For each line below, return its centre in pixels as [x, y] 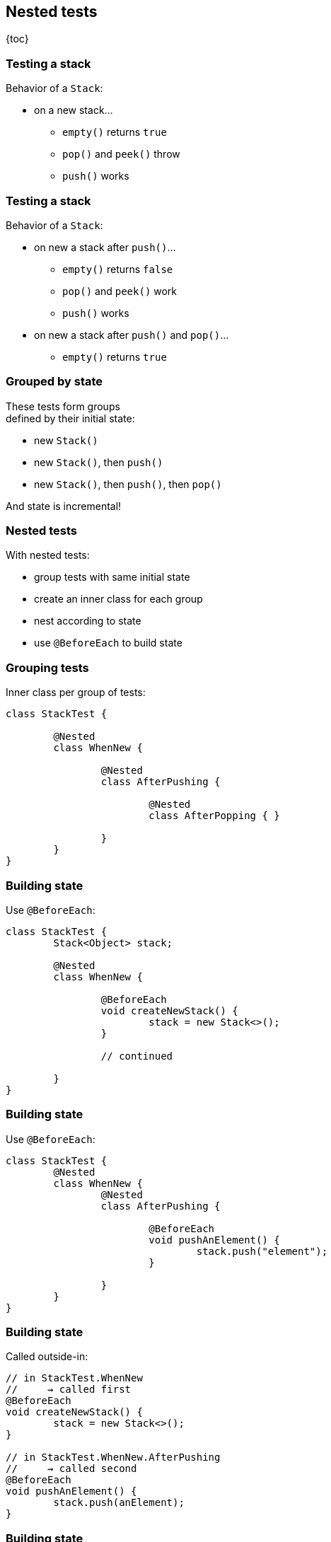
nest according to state [88, 621]
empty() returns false [118, 269]
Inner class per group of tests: [76, 692]
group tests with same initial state [112, 577]
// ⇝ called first [69, 1390]
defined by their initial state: [70, 418]
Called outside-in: [47, 1357]
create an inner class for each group [118, 599]
